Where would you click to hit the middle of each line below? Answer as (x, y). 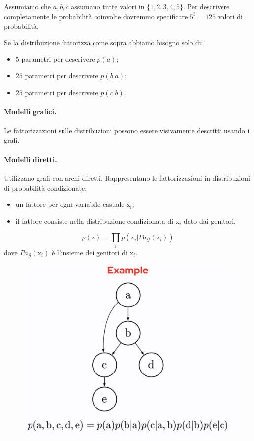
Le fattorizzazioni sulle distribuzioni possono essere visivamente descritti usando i (127, 130)
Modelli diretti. (31, 159)
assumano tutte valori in (108, 6)
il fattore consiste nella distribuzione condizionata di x (97, 220)
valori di (230, 16)
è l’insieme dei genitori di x (93, 252)
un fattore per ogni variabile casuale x (73, 204)
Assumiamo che (28, 6)
